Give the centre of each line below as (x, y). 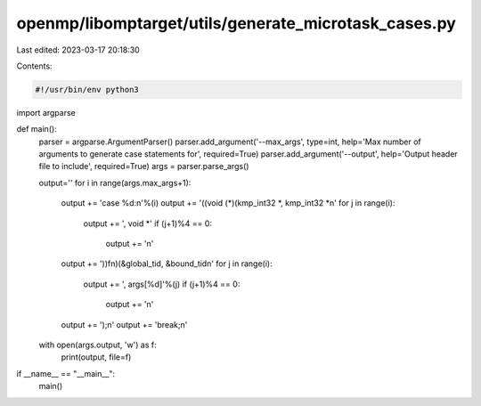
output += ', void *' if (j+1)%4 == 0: (148, 223)
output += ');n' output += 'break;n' (124, 324)
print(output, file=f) (96, 357)
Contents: (34, 66)
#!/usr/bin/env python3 (87, 89)
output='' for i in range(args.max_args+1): (115, 183)
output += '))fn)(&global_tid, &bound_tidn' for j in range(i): (167, 264)
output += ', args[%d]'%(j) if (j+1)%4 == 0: (162, 284)
